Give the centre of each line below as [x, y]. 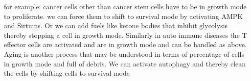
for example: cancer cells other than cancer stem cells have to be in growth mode [125, 6]
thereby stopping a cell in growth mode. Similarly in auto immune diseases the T [125, 35]
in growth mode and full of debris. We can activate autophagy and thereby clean [125, 63]
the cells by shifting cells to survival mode [67, 73]
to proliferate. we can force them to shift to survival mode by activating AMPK [124, 16]
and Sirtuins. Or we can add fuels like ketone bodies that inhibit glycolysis [116, 25]
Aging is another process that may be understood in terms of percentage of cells [124, 54]
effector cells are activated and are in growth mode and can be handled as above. [125, 44]
